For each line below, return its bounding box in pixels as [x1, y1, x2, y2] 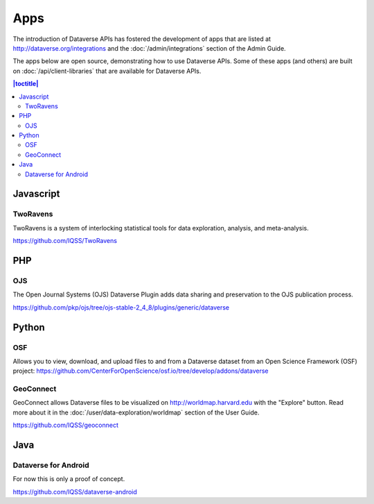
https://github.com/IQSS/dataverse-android [12, 487, 138, 496]
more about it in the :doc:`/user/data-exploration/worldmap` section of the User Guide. [12, 408, 260, 417]
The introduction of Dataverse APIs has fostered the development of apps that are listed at [12, 35, 271, 43]
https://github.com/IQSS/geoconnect [12, 421, 119, 430]
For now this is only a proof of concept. [12, 475, 125, 483]
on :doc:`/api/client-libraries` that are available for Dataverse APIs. [12, 67, 202, 75]
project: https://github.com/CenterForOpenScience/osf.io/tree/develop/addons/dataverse [12, 367, 269, 375]
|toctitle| [12, 80, 39, 88]
